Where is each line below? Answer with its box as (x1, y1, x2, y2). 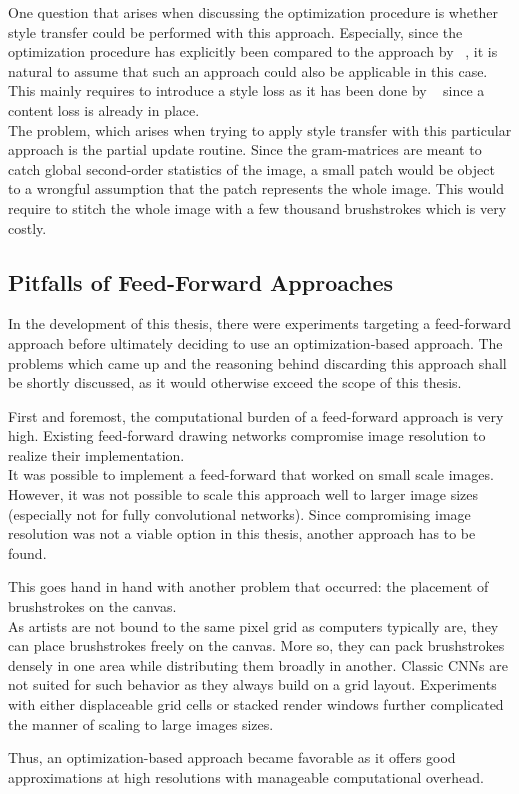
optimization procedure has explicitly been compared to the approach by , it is (8, 41, 498, 62)
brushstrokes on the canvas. (8, 596, 177, 617)
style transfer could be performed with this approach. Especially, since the (8, 21, 463, 42)
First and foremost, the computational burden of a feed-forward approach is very (8, 405, 504, 426)
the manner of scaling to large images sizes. (8, 713, 274, 734)
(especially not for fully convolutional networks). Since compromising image (8, 503, 471, 524)
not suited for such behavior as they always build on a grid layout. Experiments (8, 674, 497, 695)
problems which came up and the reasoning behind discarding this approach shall (8, 352, 507, 373)
